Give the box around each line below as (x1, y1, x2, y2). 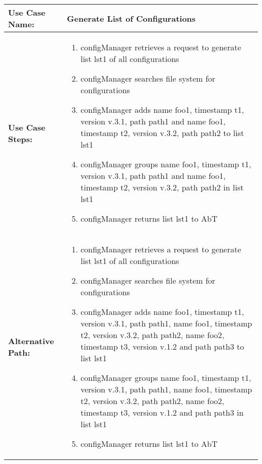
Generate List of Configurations (67, 12, 196, 24)
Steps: (8, 132, 33, 145)
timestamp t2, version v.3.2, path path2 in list (80, 181, 244, 193)
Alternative (8, 335, 54, 347)
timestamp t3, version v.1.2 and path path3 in (80, 407, 244, 418)
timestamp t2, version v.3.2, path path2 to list (80, 127, 244, 139)
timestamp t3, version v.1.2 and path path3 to (80, 341, 244, 352)
